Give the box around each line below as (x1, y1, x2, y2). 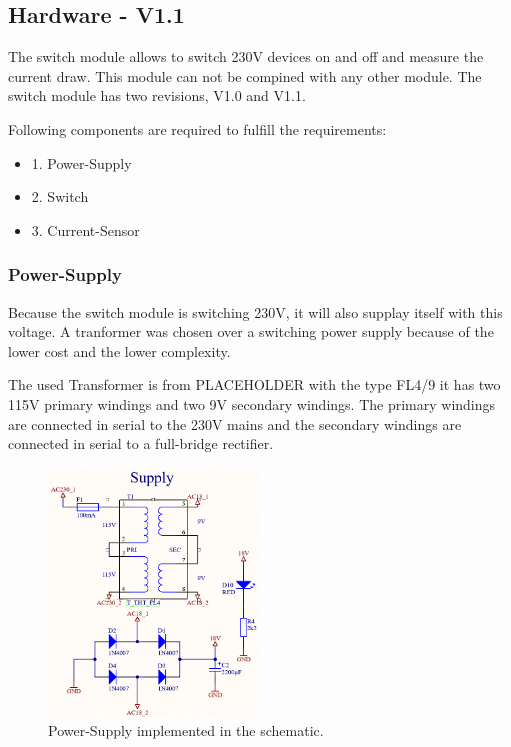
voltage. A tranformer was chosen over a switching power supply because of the (8, 321, 494, 342)
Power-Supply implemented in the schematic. (48, 720, 324, 741)
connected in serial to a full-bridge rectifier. (8, 433, 274, 454)
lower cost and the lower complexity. (8, 340, 231, 361)
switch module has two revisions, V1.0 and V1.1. (8, 85, 306, 106)
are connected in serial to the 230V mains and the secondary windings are (8, 413, 462, 434)
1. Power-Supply (31, 152, 132, 173)
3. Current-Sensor (31, 219, 140, 240)
